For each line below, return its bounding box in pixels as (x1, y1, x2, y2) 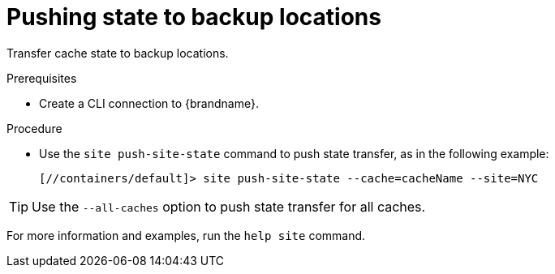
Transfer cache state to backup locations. (6, 45, 229, 60)
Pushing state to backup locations (6, 3, 381, 31)
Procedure (6, 121, 62, 135)
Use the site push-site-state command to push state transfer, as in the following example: (39, 146, 549, 161)
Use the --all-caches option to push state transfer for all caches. (32, 198, 426, 215)
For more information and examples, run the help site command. (6, 228, 366, 242)
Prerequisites (6, 71, 77, 85)
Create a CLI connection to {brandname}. (39, 96, 259, 110)
